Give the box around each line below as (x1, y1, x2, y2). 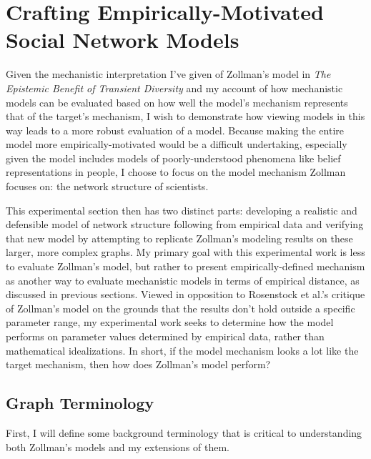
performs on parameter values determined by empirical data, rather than (6, 329, 325, 343)
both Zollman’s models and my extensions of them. (6, 439, 229, 454)
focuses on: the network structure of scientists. (6, 179, 209, 194)
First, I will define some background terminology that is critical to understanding (6, 425, 362, 440)
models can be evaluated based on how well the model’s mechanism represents (6, 94, 348, 109)
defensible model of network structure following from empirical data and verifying (6, 217, 364, 232)
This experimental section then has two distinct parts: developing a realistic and (6, 202, 357, 217)
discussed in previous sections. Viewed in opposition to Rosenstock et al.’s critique (6, 287, 365, 302)
